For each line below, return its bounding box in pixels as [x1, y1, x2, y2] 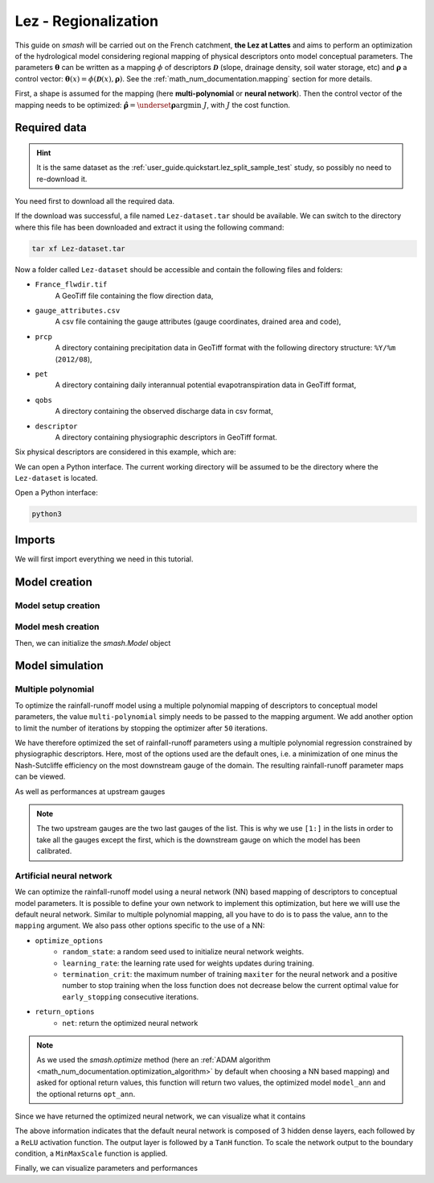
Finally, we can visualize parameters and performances [14, 1164, 199, 1173]
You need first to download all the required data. [14, 196, 175, 206]
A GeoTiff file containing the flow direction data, [55, 291, 214, 300]
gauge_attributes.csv [35, 306, 121, 315]
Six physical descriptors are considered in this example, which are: [14, 447, 236, 457]
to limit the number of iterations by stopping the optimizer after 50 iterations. [14, 723, 268, 733]
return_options [35, 1007, 96, 1016]
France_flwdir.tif [35, 280, 108, 289]
